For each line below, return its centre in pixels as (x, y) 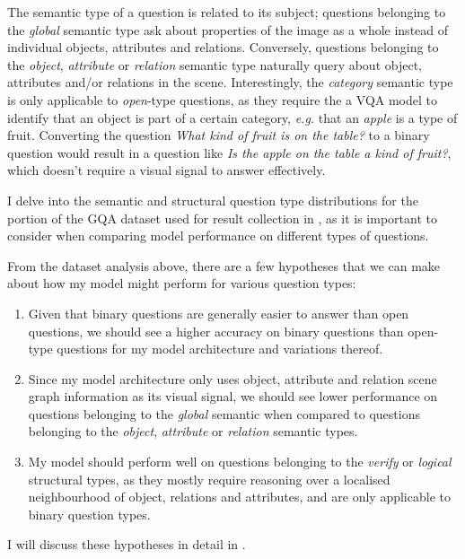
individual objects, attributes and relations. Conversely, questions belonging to (223, 47)
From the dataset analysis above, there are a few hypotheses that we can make (224, 265)
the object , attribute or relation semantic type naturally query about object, (215, 64)
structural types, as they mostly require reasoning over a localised (209, 479)
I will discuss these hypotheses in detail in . (127, 544)
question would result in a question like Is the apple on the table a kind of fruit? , (229, 152)
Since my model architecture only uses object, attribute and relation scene (232, 378)
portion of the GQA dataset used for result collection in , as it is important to (222, 218)
